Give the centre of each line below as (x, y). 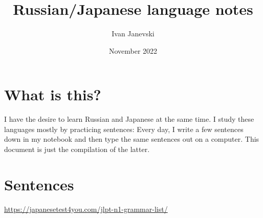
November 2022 (133, 50)
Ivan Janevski (133, 34)
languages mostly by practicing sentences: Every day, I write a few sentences (124, 129)
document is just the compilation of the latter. (77, 149)
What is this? (53, 94)
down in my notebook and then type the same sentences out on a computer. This (132, 139)
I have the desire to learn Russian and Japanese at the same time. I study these (129, 119)
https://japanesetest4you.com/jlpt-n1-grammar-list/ (86, 209)
